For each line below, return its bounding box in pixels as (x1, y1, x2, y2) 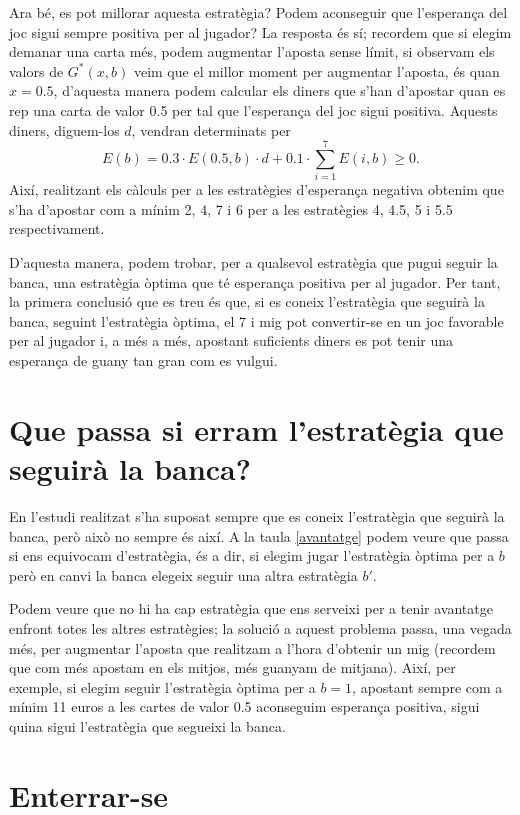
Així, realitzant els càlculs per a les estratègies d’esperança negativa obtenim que (9, 179, 504, 200)
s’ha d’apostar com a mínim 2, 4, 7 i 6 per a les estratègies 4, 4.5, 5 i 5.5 (9, 198, 453, 219)
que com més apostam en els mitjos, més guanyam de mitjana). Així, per (9, 657, 456, 678)
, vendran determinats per (131, 119, 291, 140)
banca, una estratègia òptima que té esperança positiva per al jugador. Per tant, (9, 271, 501, 292)
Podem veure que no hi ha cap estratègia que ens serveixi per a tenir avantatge (9, 598, 493, 619)
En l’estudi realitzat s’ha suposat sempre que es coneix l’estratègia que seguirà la (9, 505, 505, 526)
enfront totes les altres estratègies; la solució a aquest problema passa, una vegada (9, 617, 512, 638)
